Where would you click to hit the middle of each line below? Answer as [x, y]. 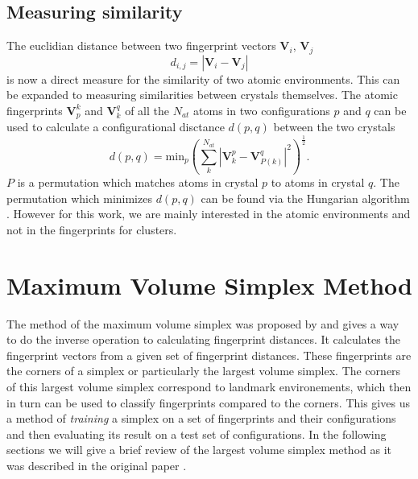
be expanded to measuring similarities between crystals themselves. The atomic [202, 95]
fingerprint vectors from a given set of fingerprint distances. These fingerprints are [209, 355]
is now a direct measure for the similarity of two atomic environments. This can [203, 78]
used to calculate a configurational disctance [116, 127]
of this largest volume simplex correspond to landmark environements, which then [209, 387]
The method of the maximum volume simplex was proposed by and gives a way [203, 323]
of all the [147, 110]
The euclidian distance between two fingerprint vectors [141, 45]
